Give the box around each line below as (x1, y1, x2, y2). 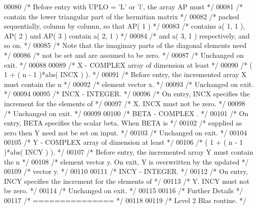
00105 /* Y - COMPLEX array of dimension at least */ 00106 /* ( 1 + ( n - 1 (4, 137, 243, 147)
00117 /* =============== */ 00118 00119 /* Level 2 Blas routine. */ (4, 195, 247, 205)
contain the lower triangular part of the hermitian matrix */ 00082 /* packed (4, 11, 239, 21)
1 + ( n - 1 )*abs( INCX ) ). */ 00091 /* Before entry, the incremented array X (4, 69, 247, 80)
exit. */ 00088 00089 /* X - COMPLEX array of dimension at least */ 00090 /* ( (4, 59, 253, 70)
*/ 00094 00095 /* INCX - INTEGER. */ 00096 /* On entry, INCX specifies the (4, 88, 250, 99)
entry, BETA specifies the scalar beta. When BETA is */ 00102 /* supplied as (4, 118, 242, 128)
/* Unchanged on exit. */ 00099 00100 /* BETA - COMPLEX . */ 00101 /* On (4, 108, 249, 118)
